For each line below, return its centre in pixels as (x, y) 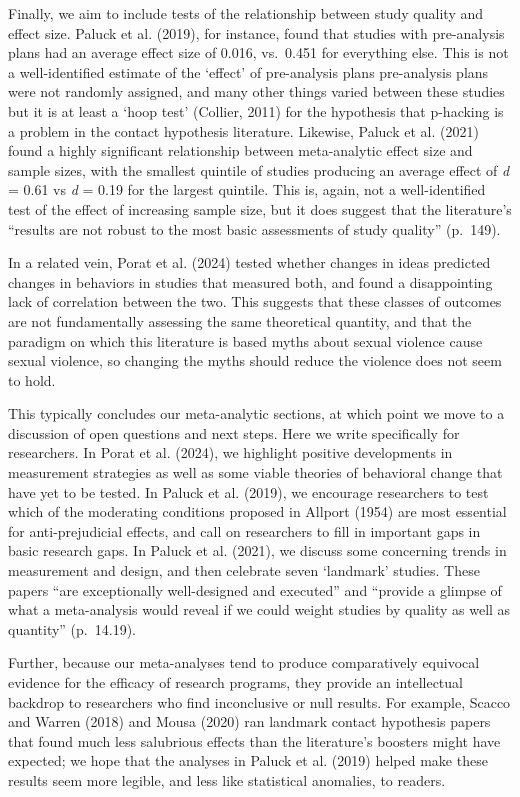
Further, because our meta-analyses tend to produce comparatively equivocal (244, 662)
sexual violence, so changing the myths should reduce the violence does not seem (255, 360)
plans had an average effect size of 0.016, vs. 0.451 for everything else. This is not (258, 52)
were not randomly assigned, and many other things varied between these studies (256, 91)
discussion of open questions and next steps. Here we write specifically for (234, 432)
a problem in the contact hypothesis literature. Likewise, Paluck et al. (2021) (243, 130)
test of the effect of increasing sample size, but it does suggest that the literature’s (260, 208)
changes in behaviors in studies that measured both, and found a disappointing (250, 281)
